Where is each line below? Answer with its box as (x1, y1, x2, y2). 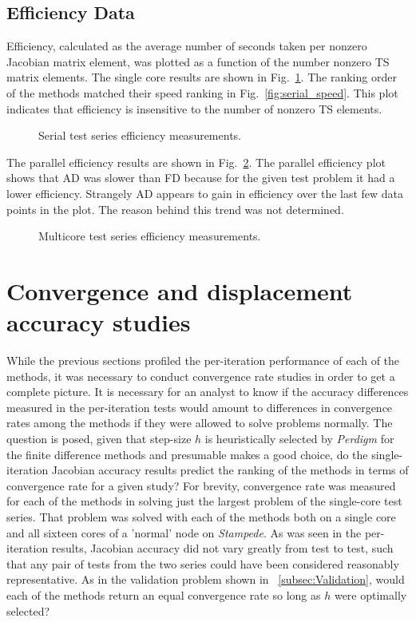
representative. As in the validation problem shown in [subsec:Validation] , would (6, 571, 405, 588)
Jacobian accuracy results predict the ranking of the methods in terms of (51, 462, 409, 478)
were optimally (334, 586, 407, 603)
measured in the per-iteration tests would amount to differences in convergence (6, 398, 393, 415)
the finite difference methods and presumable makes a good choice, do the (6, 446, 368, 462)
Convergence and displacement (6, 274, 353, 307)
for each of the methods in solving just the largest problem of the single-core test (6, 493, 402, 509)
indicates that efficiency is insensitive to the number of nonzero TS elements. (6, 100, 382, 117)
